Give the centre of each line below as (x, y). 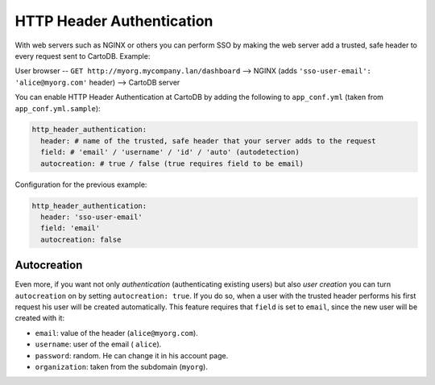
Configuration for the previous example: (81, 184)
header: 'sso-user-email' (91, 217)
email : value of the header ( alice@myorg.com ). (117, 333)
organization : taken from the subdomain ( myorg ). (122, 367)
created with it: (39, 318)
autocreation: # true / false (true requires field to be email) (172, 164)
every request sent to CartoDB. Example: (83, 56)
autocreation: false (81, 239)
